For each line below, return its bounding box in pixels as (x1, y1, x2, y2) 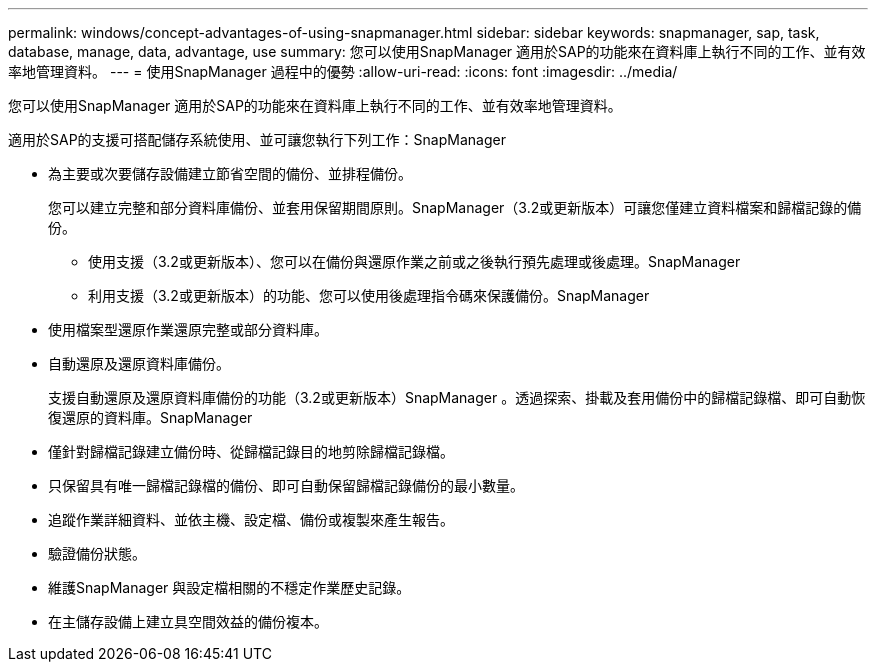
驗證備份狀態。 (48, 545, 146, 562)
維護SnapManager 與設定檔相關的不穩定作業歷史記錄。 (48, 579, 411, 596)
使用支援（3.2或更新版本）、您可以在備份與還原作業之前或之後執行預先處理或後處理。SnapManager (88, 253, 741, 270)
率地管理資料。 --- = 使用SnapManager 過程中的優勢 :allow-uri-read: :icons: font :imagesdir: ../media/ (8, 63, 678, 80)
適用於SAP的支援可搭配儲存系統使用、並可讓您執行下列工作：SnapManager (8, 131, 506, 148)
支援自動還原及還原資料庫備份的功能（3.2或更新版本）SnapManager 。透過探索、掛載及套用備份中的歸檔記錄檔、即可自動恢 (48, 389, 866, 406)
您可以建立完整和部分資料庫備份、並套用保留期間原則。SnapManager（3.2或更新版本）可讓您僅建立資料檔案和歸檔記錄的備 (48, 199, 862, 216)
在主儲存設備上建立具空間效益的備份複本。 (48, 613, 328, 630)
